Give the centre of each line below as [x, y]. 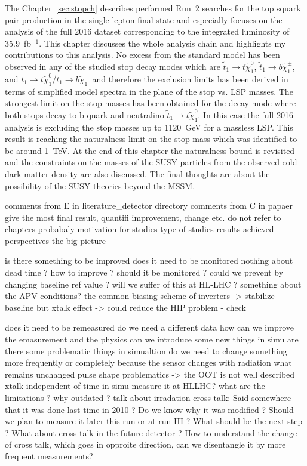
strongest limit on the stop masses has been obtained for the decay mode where [151, 103]
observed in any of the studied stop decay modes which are [113, 66]
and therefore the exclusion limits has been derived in [190, 78]
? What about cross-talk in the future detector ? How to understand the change [151, 432]
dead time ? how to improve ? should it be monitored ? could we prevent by [144, 272]
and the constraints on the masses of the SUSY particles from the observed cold [151, 162]
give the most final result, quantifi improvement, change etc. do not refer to [143, 217]
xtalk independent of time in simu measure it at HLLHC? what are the [135, 386]
